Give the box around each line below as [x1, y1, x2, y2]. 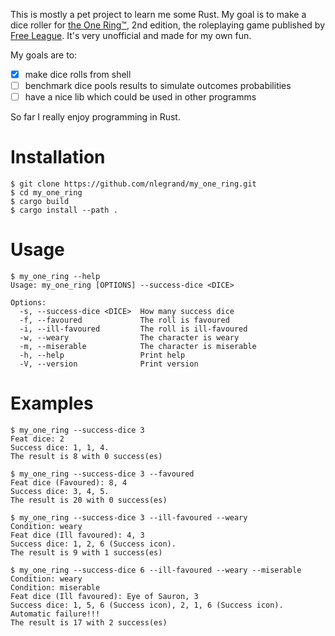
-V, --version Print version [19, 359, 199, 369]
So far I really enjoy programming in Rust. [10, 111, 181, 123]
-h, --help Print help [19, 350, 186, 361]
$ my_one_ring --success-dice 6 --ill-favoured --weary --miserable [10, 565, 302, 575]
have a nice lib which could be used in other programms [24, 91, 257, 103]
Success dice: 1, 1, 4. [10, 443, 110, 453]
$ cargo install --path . [10, 205, 118, 216]
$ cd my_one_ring [10, 188, 83, 198]
